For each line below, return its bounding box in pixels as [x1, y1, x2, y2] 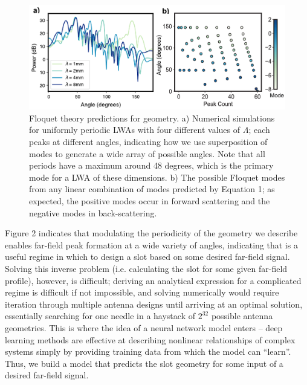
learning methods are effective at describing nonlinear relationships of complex [5, 333, 296, 346]
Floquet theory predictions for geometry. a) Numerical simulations [29, 111, 275, 124]
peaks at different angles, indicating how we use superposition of [29, 135, 268, 148]
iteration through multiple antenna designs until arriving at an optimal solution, [5, 297, 303, 310]
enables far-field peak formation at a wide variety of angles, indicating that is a [5, 238, 298, 251]
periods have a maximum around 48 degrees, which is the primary [29, 159, 274, 172]
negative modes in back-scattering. [29, 206, 157, 219]
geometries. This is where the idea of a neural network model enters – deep [5, 321, 283, 334]
